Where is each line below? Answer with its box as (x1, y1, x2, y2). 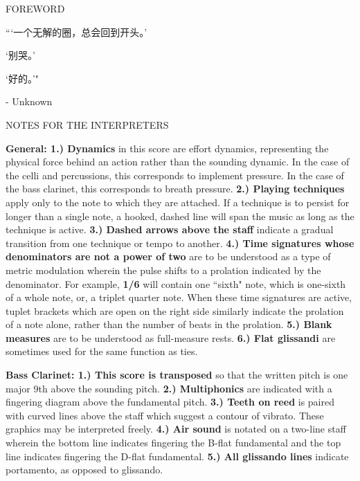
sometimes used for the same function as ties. (6, 344, 198, 359)
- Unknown (6, 94, 53, 109)
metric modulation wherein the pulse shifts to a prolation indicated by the (6, 262, 321, 277)
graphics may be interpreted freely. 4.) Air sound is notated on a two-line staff (6, 421, 346, 436)
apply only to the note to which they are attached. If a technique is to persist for (6, 194, 350, 209)
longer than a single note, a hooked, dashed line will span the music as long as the (6, 208, 354, 223)
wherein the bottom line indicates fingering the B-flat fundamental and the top (6, 435, 341, 450)
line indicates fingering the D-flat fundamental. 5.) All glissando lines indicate (6, 448, 349, 463)
